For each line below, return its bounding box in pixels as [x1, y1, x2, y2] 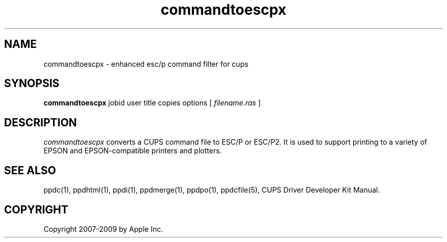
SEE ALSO [4, 164, 56, 177]
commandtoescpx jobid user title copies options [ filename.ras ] [43, 98, 261, 107]
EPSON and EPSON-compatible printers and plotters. [43, 146, 222, 155]
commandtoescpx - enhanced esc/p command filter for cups [43, 59, 249, 68]
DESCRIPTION [4, 116, 77, 129]
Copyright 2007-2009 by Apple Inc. [43, 224, 163, 233]
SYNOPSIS [4, 77, 60, 90]
